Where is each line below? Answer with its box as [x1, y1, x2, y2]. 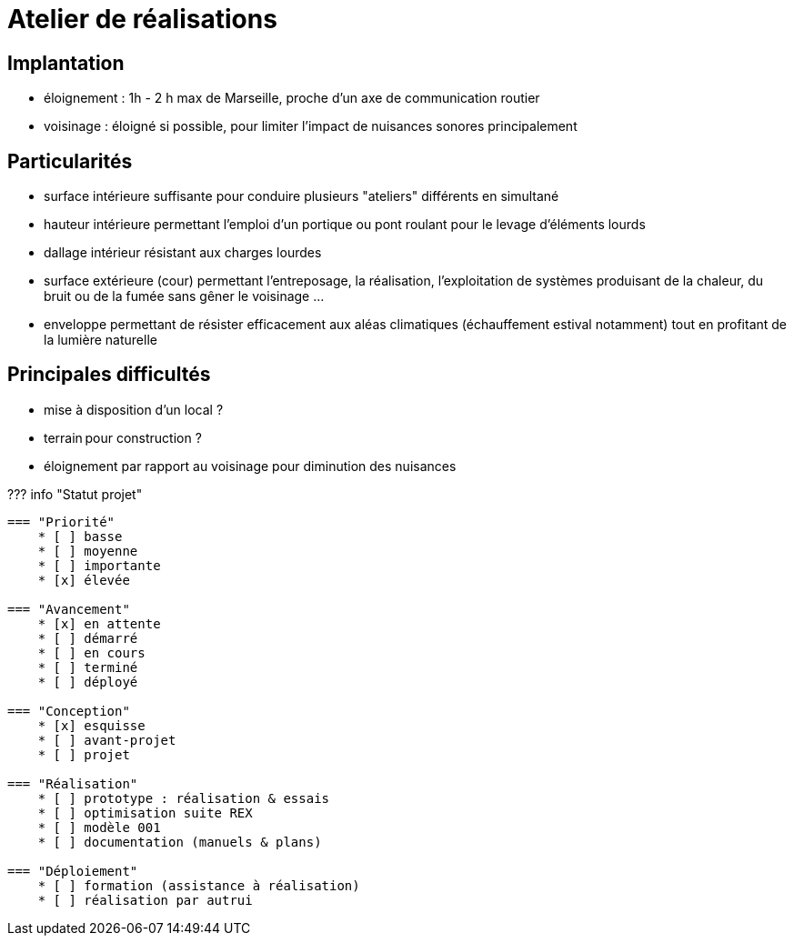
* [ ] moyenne [37, 543, 138, 558]
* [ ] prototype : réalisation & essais [37, 790, 330, 806]
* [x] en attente [37, 616, 161, 631]
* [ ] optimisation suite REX [37, 805, 253, 820]
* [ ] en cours [37, 645, 146, 660]
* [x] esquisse [37, 717, 146, 733]
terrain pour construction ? [44, 429, 202, 446]
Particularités [7, 149, 133, 173]
